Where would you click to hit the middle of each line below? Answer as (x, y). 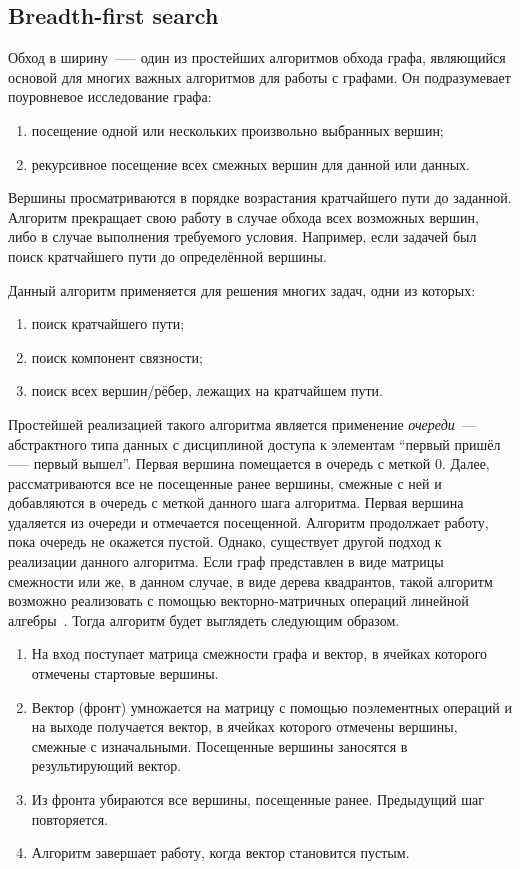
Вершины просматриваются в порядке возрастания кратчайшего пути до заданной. (260, 197)
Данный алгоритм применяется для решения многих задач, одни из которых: (242, 289)
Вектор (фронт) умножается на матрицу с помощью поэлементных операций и (271, 706)
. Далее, (466, 463)
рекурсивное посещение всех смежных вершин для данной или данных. (250, 163)
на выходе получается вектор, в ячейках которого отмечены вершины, (244, 726)
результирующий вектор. (106, 765)
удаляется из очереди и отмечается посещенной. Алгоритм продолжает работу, (248, 521)
